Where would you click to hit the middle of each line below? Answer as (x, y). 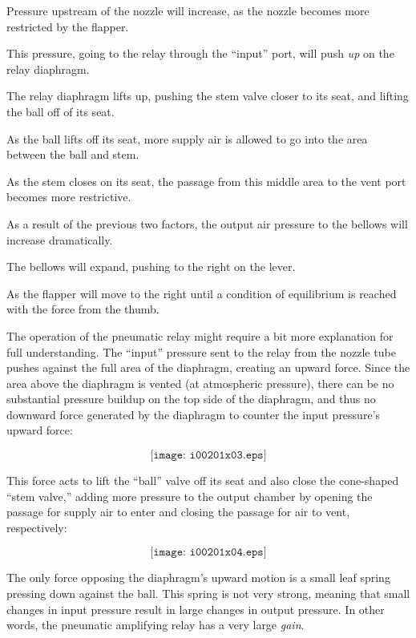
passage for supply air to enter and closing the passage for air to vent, (178, 512)
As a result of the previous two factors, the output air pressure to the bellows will (207, 223)
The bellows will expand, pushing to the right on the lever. (151, 267)
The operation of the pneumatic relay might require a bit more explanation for (200, 335)
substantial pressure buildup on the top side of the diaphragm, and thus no (191, 399)
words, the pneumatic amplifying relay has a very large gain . (155, 625)
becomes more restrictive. (69, 197)
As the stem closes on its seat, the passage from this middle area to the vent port (206, 181)
